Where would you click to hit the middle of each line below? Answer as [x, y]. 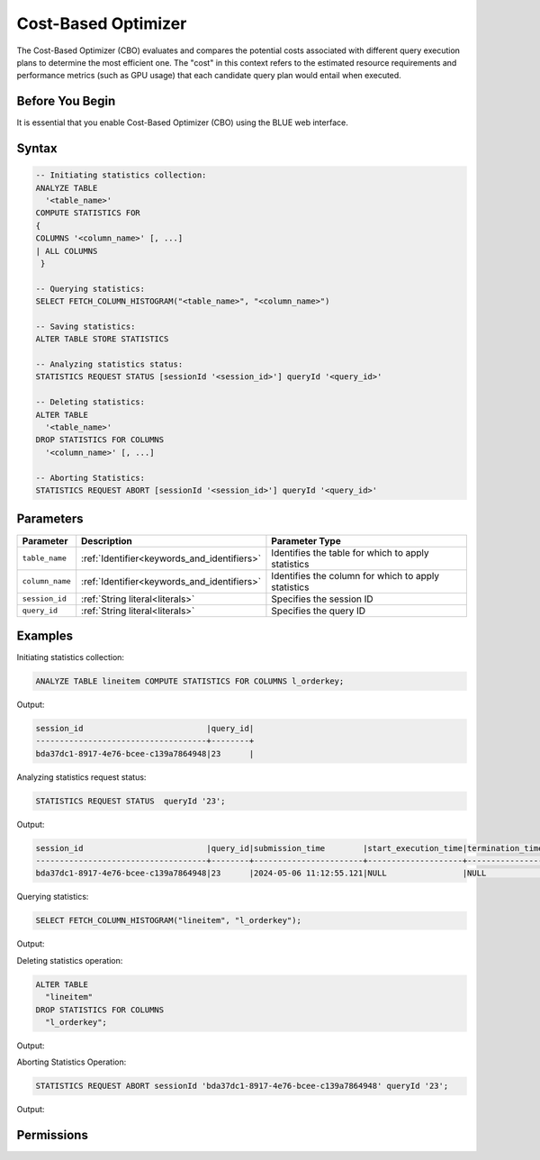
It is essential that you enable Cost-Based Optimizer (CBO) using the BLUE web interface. [182, 122]
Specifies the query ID [319, 611]
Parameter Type [306, 540]
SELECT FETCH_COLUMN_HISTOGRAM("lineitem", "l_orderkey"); [168, 920]
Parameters [50, 519]
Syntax [37, 149]
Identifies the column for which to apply [355, 575]
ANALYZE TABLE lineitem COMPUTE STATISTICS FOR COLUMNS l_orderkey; [190, 681]
